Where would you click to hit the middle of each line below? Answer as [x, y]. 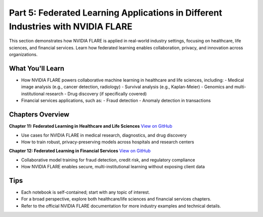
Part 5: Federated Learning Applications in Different [116, 13]
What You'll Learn [37, 68]
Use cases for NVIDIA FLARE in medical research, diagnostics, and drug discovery [104, 135]
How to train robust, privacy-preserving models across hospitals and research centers [108, 142]
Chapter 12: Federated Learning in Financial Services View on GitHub [80, 151]
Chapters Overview [39, 115]
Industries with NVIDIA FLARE [71, 26]
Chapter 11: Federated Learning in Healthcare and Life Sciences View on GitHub [91, 126]
